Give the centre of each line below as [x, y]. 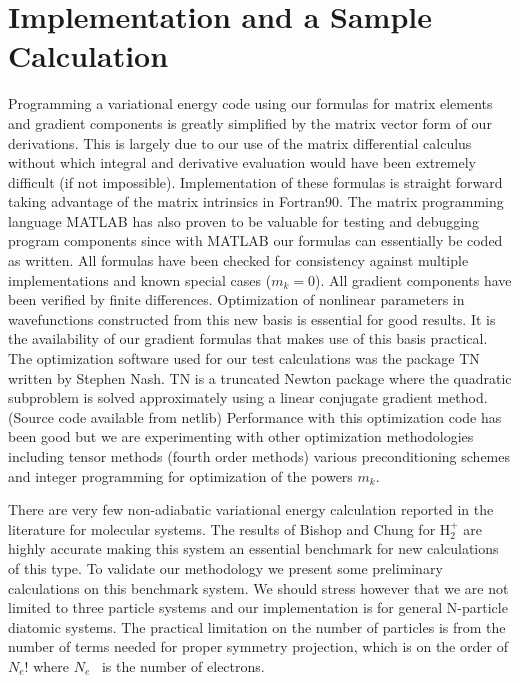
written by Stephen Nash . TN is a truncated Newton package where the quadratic [260, 377]
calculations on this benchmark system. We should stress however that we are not [258, 587]
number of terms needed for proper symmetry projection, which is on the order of [258, 646]
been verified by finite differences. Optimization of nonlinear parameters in [236, 299]
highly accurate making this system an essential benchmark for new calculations [253, 548]
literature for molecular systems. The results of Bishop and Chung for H [229, 528]
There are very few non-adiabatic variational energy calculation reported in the [251, 509]
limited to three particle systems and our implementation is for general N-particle [258, 607]
